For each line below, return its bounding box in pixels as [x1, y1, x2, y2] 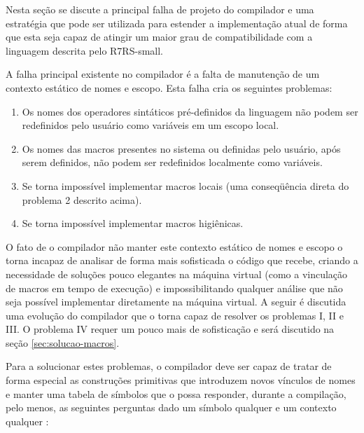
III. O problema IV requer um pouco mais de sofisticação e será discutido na [6, 322, 335, 336]
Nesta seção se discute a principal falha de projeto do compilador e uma [6, 2, 314, 16]
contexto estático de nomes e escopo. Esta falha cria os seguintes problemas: [6, 80, 332, 95]
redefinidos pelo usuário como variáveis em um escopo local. [22, 118, 279, 132]
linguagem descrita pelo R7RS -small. [6, 43, 163, 57]
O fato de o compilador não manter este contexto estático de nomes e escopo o [6, 239, 343, 254]
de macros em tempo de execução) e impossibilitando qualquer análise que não [6, 280, 343, 295]
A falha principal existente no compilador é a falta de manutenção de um [6, 67, 320, 81]
